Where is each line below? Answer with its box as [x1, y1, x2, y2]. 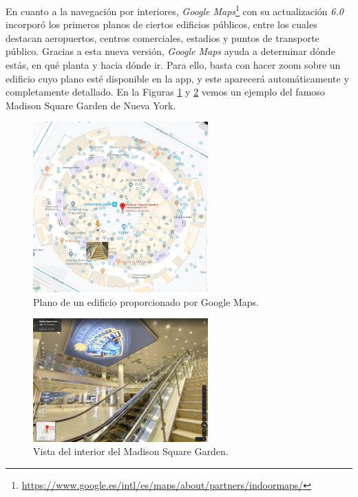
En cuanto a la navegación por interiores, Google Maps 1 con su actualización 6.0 [6, 2, 344, 18]
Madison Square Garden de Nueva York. [6, 98, 176, 112]
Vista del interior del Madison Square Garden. [33, 444, 229, 459]
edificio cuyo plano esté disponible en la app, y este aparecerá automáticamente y [6, 71, 349, 85]
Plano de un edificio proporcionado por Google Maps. [33, 294, 259, 309]
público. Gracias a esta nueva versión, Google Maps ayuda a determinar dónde [6, 44, 335, 58]
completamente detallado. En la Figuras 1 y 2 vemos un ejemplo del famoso [6, 85, 325, 99]
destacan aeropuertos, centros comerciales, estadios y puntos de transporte [6, 30, 319, 45]
